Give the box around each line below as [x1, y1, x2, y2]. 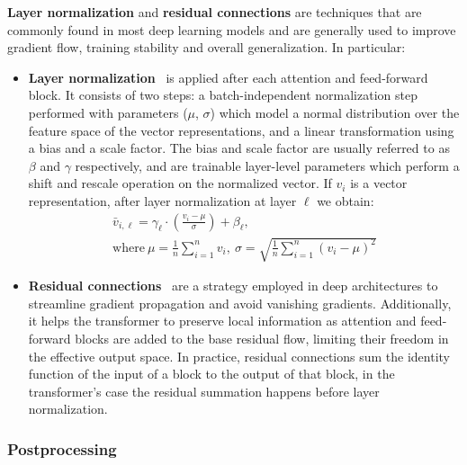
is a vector [350, 174, 408, 192]
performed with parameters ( [28, 103, 188, 121]
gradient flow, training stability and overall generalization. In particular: [7, 38, 406, 57]
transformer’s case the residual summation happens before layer [28, 381, 380, 400]
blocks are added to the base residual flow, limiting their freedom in [75, 328, 449, 347]
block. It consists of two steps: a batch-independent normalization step [28, 85, 418, 104]
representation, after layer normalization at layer [28, 191, 297, 210]
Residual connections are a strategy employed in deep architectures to [28, 276, 438, 295]
